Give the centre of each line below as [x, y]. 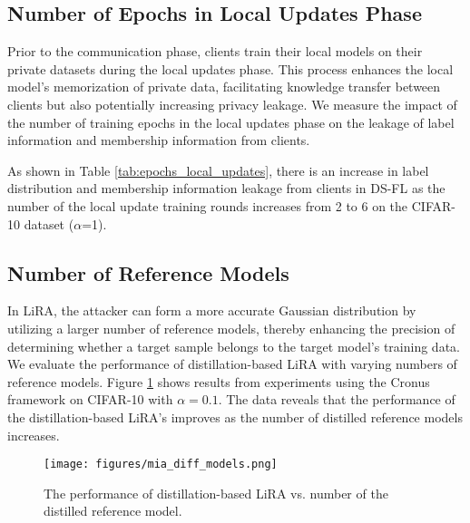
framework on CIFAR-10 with [90, 399]
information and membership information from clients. [159, 140]
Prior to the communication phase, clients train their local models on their [215, 51]
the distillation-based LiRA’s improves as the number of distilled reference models [235, 416]
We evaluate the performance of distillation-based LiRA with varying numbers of [232, 364]
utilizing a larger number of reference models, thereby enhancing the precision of [231, 328]
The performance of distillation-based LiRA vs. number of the [216, 493]
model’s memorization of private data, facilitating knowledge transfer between [224, 87]
